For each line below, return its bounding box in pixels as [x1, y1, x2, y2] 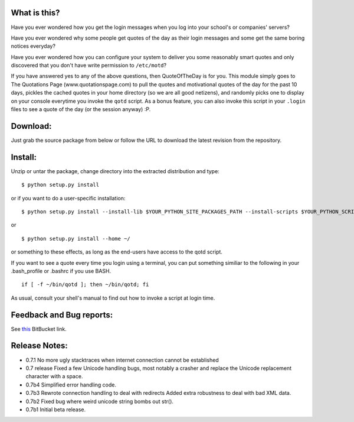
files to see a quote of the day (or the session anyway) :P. [11, 106, 151, 113]
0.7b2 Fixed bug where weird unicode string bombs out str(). [25, 398, 174, 405]
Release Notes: [11, 340, 68, 351]
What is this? [11, 8, 60, 18]
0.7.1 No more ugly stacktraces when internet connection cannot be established [25, 356, 219, 363]
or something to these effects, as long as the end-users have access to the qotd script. [11, 248, 222, 255]
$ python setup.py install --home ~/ [21, 235, 131, 242]
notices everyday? [11, 43, 56, 50]
